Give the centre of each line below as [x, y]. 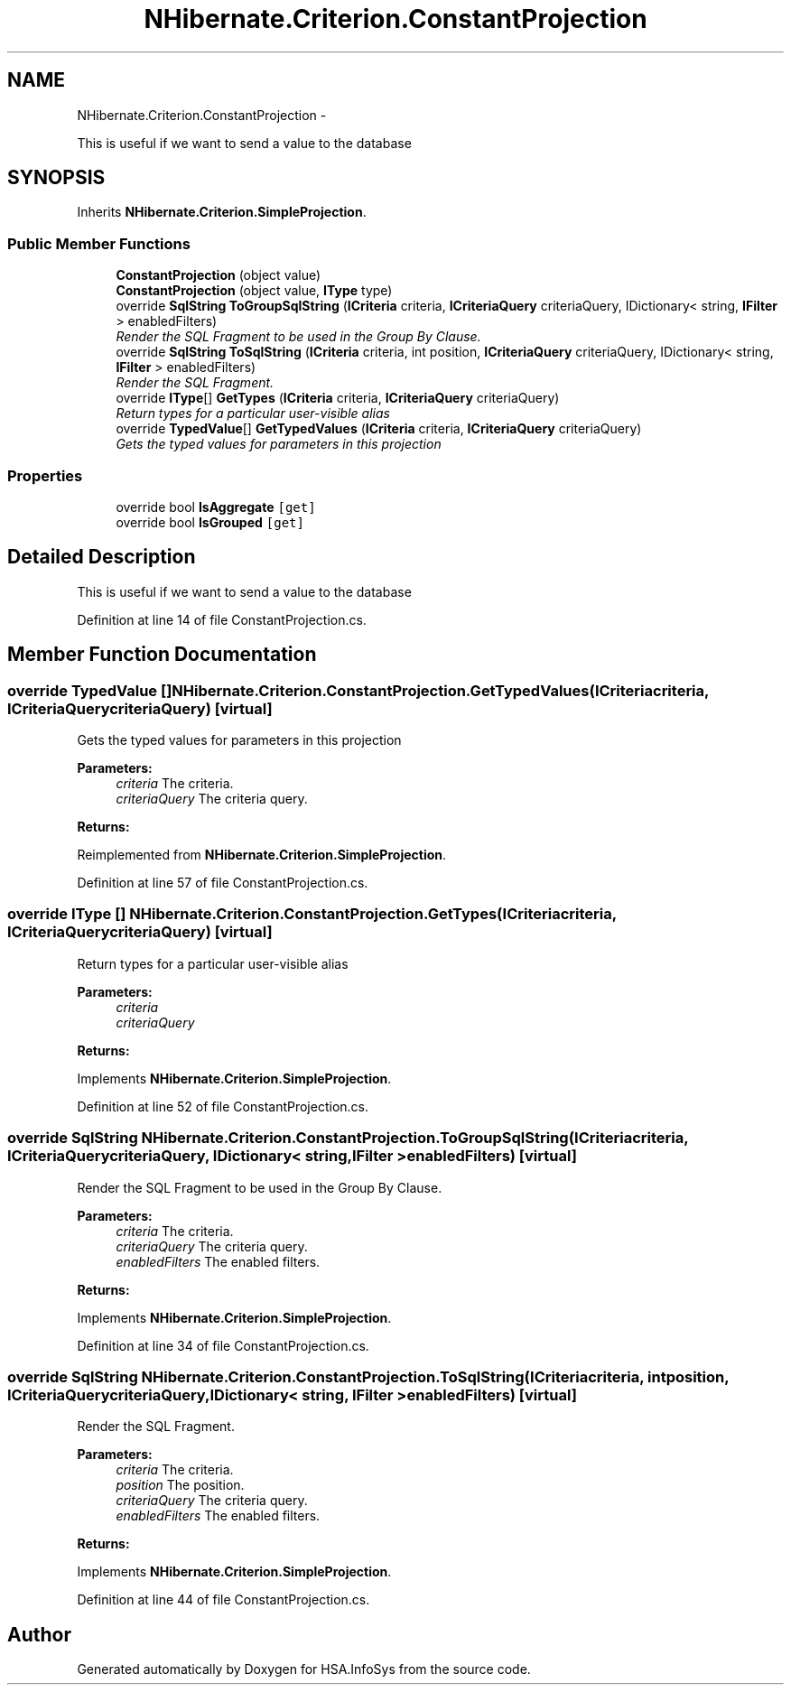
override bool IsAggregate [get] [216, 507]
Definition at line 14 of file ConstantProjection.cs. [222, 619]
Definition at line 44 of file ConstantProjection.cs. [223, 1600]
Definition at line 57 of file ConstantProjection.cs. [223, 883]
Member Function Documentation [162, 655]
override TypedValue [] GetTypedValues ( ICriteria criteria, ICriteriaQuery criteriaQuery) [379, 429]
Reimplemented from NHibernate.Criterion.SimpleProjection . [262, 855]
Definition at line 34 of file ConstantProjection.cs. [223, 1345]
